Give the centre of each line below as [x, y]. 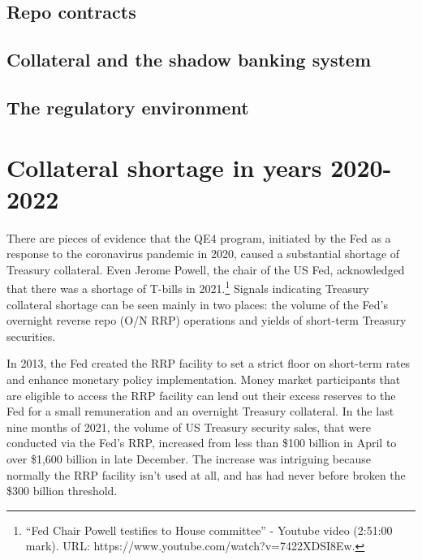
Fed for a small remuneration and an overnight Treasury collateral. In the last [200, 411]
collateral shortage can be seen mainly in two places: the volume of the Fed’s [197, 304]
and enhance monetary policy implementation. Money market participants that [204, 379]
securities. [31, 336]
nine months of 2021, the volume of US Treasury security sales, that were [189, 426]
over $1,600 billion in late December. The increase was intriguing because [189, 459]
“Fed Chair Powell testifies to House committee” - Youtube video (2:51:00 [209, 530]
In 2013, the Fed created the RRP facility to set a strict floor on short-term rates [209, 363]
